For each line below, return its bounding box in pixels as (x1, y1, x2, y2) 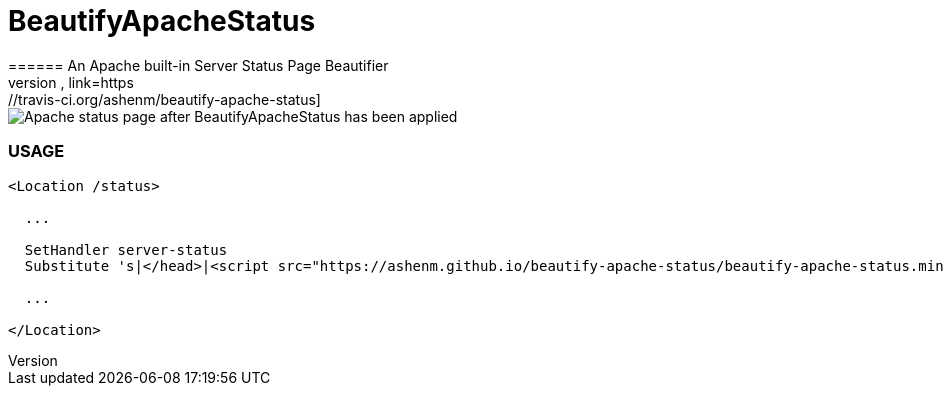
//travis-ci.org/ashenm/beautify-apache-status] (8, 90, 321, 108)
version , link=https (8, 73, 134, 91)
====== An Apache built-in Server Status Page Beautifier (8, 56, 389, 74)
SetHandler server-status (24, 241, 228, 258)
